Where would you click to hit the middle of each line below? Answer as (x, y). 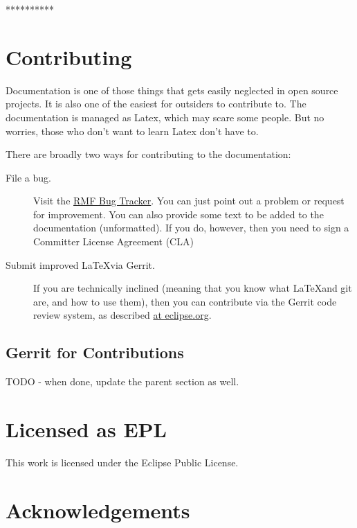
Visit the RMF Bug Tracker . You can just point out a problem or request (189, 201)
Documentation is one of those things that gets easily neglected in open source (172, 90)
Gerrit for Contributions (95, 352)
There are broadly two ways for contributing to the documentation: (148, 154)
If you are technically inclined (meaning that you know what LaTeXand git (193, 288)
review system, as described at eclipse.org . (122, 315)
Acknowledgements (98, 510)
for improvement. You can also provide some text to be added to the (178, 214)
